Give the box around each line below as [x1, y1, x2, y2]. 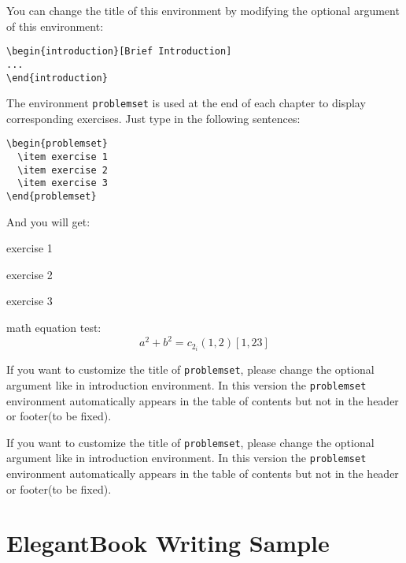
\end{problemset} [6, 191, 97, 203]
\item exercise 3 [17, 177, 108, 189]
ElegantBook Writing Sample [6, 527, 330, 559]
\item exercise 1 [17, 151, 108, 163]
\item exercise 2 [17, 164, 108, 176]
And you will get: [6, 213, 90, 229]
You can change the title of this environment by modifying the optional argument [6, 2, 400, 18]
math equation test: [6, 319, 101, 336]
